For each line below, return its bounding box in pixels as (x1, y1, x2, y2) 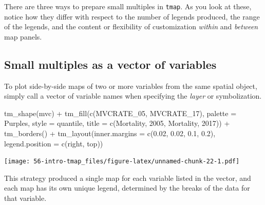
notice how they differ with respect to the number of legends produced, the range (4, 11, 260, 22)
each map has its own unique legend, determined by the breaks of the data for (4, 182, 250, 193)
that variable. (4, 193, 47, 203)
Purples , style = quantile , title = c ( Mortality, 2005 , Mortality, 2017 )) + (4, 118, 230, 128)
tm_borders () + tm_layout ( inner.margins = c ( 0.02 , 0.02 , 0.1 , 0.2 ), (4, 128, 216, 139)
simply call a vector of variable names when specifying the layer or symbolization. (4, 90, 262, 101)
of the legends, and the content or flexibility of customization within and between (4, 21, 258, 32)
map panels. (4, 31, 42, 42)
